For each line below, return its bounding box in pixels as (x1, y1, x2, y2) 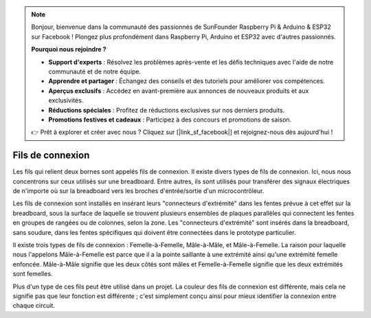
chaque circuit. (12, 302, 55, 310)
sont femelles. (12, 270, 53, 278)
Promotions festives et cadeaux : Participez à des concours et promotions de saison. (48, 115, 292, 124)
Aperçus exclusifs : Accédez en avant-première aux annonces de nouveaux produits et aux (48, 87, 309, 95)
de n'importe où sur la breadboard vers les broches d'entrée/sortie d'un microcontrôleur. (12, 186, 265, 195)
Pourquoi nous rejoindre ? (31, 45, 106, 54)
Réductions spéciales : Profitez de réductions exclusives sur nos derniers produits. (48, 106, 285, 114)
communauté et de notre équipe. (48, 67, 142, 76)
